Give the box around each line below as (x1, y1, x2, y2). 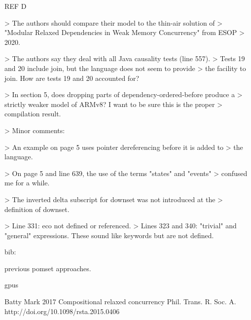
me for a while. (4, 178, 50, 188)
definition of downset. (4, 204, 70, 214)
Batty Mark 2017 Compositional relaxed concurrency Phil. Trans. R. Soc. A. (4, 296, 236, 307)
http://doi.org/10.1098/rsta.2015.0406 (4, 306, 120, 316)
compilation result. (4, 108, 61, 119)
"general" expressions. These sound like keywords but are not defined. (4, 230, 214, 240)
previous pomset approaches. (4, 263, 91, 273)
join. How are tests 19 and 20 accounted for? (4, 72, 140, 83)
